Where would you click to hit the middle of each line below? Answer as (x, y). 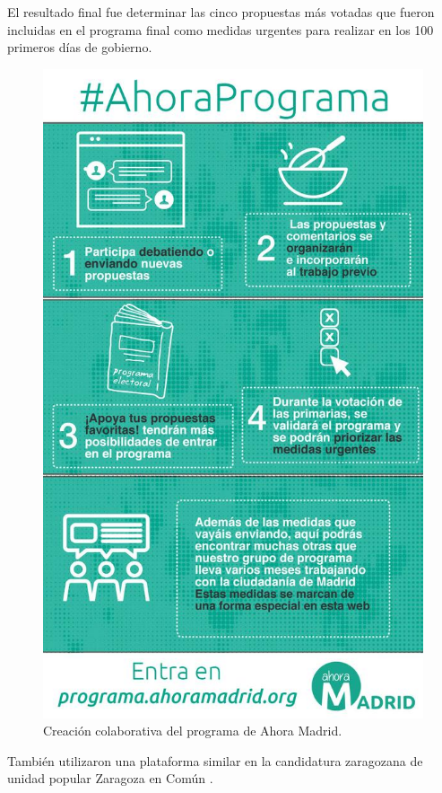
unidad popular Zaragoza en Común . (110, 778)
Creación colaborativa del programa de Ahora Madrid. (193, 731)
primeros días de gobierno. (80, 47)
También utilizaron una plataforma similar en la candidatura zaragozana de (215, 760)
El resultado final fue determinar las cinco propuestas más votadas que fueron (221, 12)
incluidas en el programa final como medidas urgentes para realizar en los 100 (221, 29)
